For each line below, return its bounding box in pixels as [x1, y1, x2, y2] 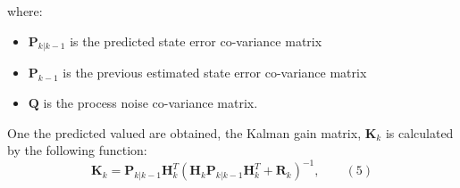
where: [7, 2, 43, 20]
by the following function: [7, 141, 147, 159]
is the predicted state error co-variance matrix [70, 31, 322, 50]
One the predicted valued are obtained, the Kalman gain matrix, [7, 123, 362, 142]
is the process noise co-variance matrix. [43, 93, 258, 111]
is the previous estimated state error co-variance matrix [63, 63, 367, 82]
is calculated [385, 123, 454, 142]
